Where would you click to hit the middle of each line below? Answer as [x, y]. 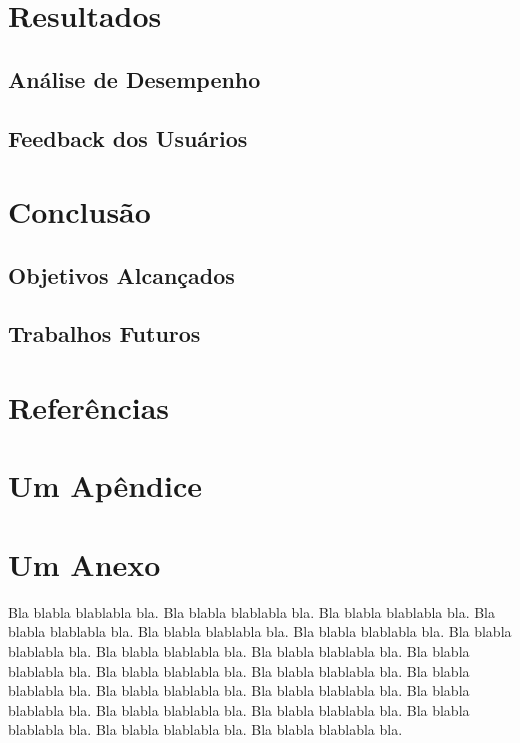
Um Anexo [84, 563]
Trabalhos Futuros [104, 333]
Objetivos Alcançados [121, 274]
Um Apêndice [105, 485]
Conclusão [79, 211]
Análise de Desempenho [134, 78]
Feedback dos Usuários [128, 137]
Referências [89, 407]
